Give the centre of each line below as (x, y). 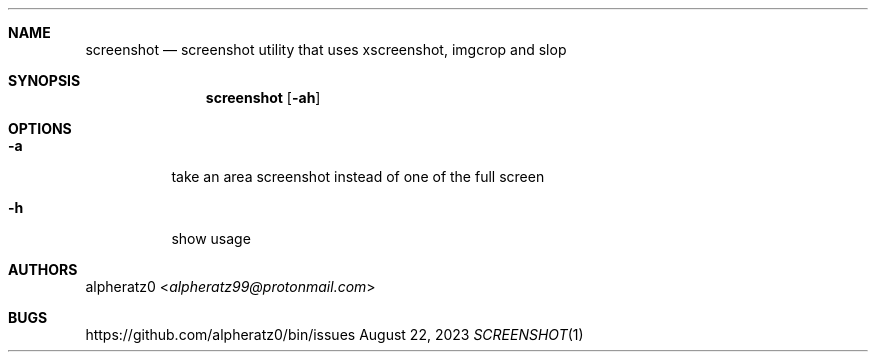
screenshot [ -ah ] (263, 97)
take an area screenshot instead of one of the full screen (358, 176)
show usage (211, 238)
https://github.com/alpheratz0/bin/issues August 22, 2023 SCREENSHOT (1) (334, 334)
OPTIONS (40, 128)
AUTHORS (43, 269)
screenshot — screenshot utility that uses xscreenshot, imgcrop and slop (326, 49)
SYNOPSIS (44, 80)
